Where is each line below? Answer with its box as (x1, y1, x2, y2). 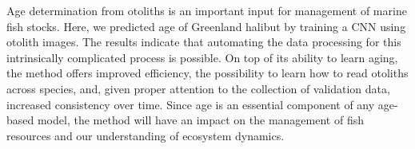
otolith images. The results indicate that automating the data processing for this (6, 33, 401, 50)
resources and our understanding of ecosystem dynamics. (6, 127, 285, 143)
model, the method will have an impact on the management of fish (37, 112, 364, 128)
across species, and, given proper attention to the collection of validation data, (6, 80, 390, 96)
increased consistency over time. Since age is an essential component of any (6, 96, 375, 112)
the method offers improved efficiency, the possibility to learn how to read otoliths (6, 65, 409, 81)
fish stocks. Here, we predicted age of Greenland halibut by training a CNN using (6, 18, 406, 34)
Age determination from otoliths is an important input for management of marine (6, 2, 407, 18)
